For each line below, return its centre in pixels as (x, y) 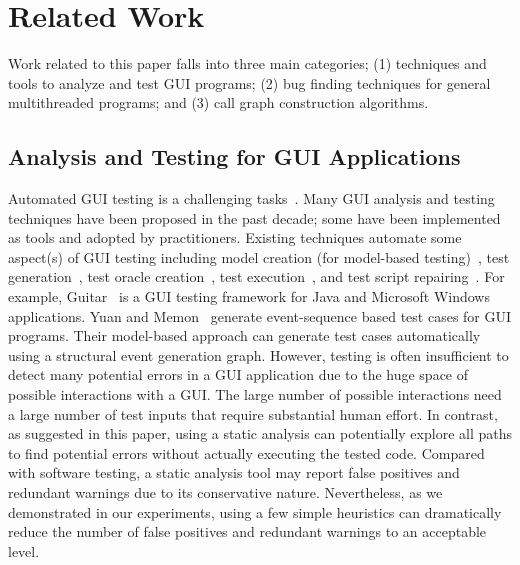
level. (24, 550)
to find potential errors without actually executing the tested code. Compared (246, 452)
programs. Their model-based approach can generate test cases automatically (244, 335)
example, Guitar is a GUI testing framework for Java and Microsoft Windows (249, 296)
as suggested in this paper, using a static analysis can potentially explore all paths (260, 433)
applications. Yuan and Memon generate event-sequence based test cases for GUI (260, 315)
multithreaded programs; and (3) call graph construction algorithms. (218, 102)
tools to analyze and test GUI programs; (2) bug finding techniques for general (249, 82)
